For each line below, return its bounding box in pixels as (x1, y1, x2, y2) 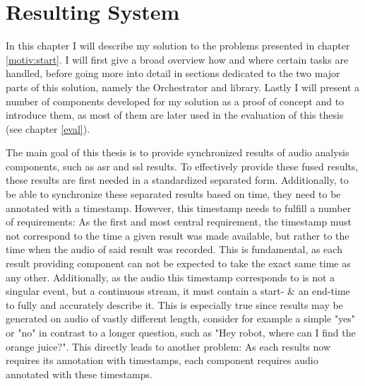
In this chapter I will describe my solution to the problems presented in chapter (6, 38, 350, 53)
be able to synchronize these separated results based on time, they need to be (6, 187, 341, 201)
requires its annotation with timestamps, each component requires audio (6, 353, 318, 368)
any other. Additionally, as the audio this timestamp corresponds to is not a (6, 269, 335, 284)
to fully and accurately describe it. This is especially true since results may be (6, 297, 343, 312)
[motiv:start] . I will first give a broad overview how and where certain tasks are (6, 52, 349, 66)
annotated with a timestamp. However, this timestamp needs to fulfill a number (6, 200, 352, 215)
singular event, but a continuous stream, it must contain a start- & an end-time (6, 283, 350, 298)
